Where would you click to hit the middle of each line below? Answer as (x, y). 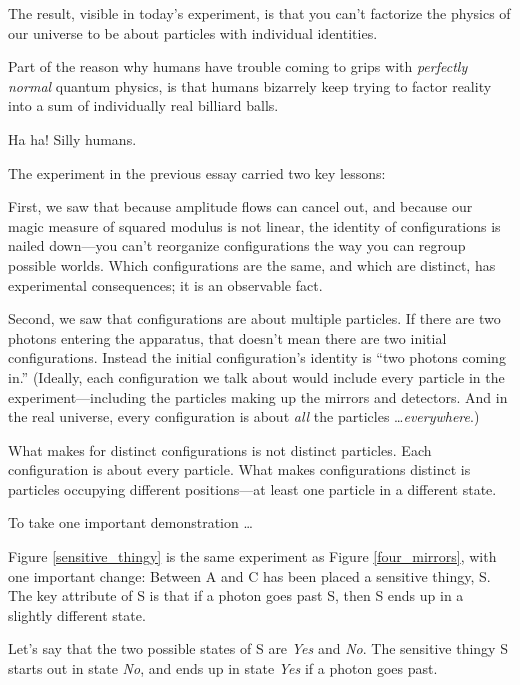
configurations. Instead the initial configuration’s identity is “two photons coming (257, 357)
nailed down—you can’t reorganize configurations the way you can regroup (237, 245)
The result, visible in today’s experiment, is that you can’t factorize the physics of (259, 13)
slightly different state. (77, 614)
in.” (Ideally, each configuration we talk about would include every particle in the (256, 376)
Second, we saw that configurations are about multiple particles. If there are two (254, 318)
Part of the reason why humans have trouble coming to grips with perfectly (238, 66)
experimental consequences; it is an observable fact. (165, 284)
